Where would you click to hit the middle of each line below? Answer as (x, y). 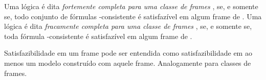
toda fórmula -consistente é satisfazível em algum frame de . (98, 36)
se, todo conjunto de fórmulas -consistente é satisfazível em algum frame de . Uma (133, 16)
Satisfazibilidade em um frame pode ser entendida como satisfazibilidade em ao (128, 53)
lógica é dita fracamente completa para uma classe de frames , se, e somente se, (128, 26)
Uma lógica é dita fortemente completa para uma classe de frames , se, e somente (131, 6)
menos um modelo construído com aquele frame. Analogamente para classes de (128, 63)
